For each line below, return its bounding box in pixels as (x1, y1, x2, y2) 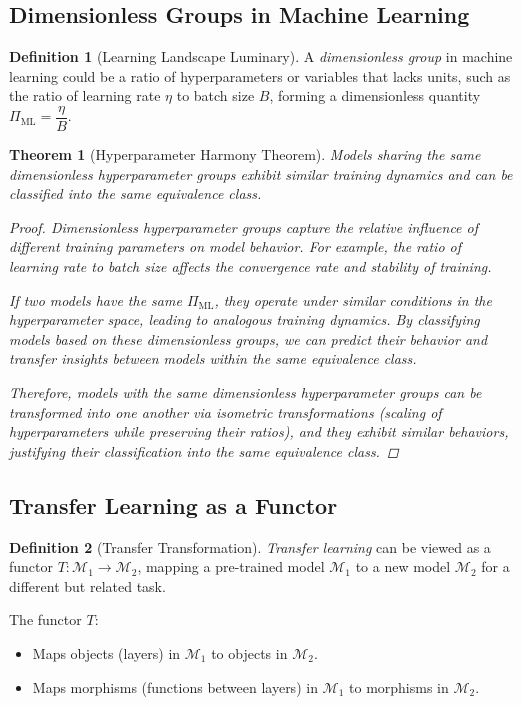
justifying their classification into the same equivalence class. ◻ (9, 440, 399, 461)
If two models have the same (9, 289, 182, 310)
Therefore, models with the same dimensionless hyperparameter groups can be (9, 381, 482, 402)
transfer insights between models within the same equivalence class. (9, 348, 417, 369)
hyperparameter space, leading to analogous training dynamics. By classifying (9, 309, 480, 330)
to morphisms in (349, 676, 449, 697)
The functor (9, 609, 82, 630)
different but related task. (9, 575, 166, 596)
